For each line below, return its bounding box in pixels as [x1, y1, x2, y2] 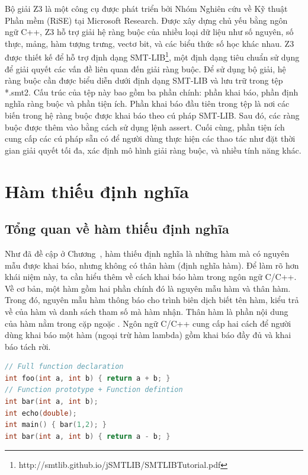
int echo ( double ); [5, 409, 77, 417]
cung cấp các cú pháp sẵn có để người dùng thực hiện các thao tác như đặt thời [5, 132, 296, 145]
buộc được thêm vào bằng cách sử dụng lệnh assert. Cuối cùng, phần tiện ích [5, 120, 285, 133]
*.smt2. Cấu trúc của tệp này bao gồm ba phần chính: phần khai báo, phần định [5, 85, 299, 98]
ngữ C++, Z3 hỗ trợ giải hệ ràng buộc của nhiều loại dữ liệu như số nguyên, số [5, 25, 294, 38]
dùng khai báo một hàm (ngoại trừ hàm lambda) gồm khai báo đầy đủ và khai [5, 329, 291, 341]
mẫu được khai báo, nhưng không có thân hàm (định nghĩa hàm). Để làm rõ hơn [5, 259, 299, 271]
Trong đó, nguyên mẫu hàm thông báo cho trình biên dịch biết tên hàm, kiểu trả [5, 294, 299, 306]
